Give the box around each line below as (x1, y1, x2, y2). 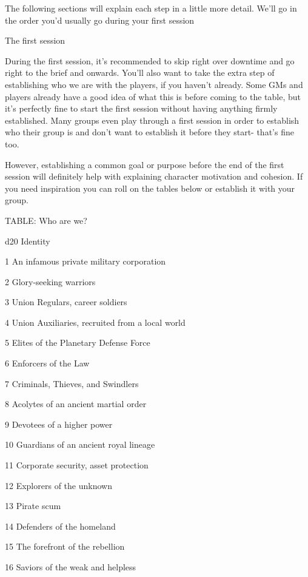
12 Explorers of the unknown (5, 479, 112, 491)
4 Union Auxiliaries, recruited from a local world (5, 315, 186, 328)
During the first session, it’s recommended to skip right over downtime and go (5, 54, 295, 67)
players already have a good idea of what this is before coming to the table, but (5, 90, 301, 103)
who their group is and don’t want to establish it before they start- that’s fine (5, 126, 294, 138)
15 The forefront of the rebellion (5, 540, 125, 553)
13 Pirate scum (5, 499, 61, 512)
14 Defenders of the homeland (5, 519, 116, 532)
